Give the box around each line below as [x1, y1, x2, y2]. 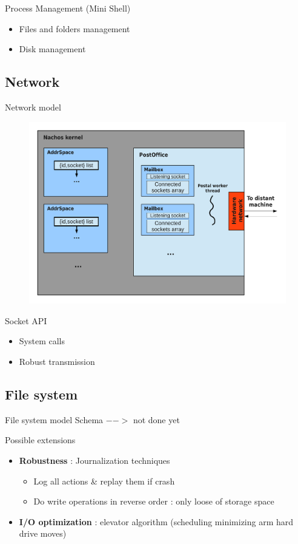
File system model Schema [5, 413, 104, 426]
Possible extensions [5, 433, 76, 446]
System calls [19, 335, 65, 347]
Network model [5, 100, 61, 113]
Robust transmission [19, 355, 95, 368]
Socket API [5, 314, 47, 327]
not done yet [133, 413, 180, 426]
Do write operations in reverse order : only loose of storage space [33, 495, 274, 508]
